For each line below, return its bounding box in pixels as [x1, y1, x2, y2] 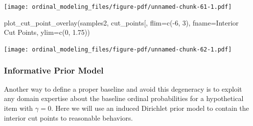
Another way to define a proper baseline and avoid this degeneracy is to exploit [4, 83, 242, 94]
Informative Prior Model [4, 64, 104, 76]
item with [4, 102, 33, 113]
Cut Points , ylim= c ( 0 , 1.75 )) [4, 27, 90, 37]
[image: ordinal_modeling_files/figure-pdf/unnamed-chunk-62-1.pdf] [4, 46, 232, 53]
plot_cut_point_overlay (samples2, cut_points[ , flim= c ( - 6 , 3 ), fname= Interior [4, 17, 239, 27]
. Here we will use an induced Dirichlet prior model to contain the [51, 102, 249, 113]
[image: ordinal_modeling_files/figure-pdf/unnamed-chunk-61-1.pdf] [4, 3, 232, 10]
